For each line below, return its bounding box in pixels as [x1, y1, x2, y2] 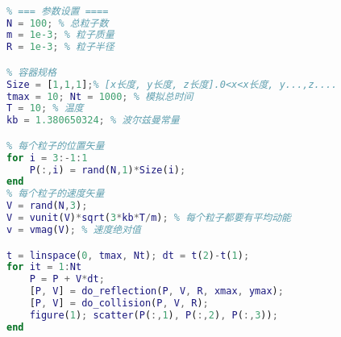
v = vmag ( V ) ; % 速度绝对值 [6, 223, 141, 235]
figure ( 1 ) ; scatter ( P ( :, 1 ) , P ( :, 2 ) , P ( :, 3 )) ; [29, 309, 278, 321]
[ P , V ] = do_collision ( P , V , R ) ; [29, 297, 209, 309]
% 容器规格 [6, 66, 56, 78]
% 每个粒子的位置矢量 [6, 139, 105, 152]
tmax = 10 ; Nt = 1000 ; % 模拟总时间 [6, 90, 193, 102]
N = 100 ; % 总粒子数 [6, 17, 109, 29]
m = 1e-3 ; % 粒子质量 [6, 29, 114, 41]
